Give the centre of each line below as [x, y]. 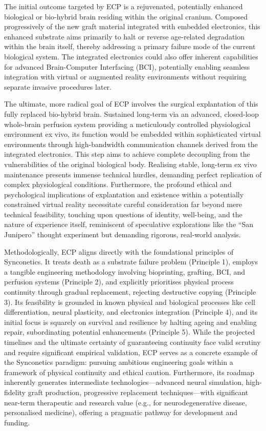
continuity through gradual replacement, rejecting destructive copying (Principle [130, 292]
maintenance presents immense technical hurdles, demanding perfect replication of [133, 174]
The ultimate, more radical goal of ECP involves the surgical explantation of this [131, 104]
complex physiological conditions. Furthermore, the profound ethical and [118, 184]
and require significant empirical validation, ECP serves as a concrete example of [131, 352]
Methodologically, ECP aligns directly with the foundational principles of [119, 251]
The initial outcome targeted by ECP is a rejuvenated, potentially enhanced [124, 6]
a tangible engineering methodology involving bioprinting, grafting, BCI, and [125, 271]
